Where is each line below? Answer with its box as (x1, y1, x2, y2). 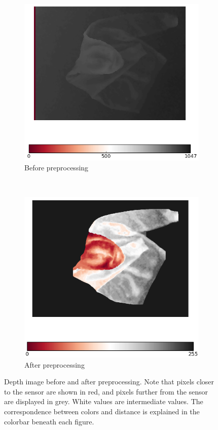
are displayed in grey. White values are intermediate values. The (4, 396, 203, 407)
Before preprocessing (24, 162, 89, 173)
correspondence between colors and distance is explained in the (4, 406, 200, 416)
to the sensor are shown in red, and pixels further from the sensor (4, 386, 208, 397)
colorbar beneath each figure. (4, 416, 94, 426)
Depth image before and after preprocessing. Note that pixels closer (4, 376, 214, 387)
